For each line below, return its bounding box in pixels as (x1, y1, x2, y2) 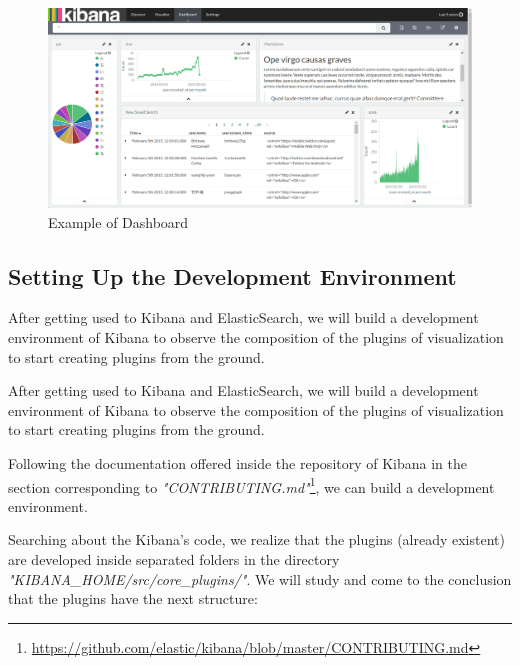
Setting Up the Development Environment (8, 260, 457, 291)
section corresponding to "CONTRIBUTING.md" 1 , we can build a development (8, 473, 495, 497)
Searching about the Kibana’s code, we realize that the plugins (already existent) (8, 529, 505, 550)
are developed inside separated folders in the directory (8, 548, 340, 569)
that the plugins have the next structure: (8, 588, 258, 609)
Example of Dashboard (48, 211, 189, 232)
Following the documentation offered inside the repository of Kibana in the (8, 452, 468, 473)
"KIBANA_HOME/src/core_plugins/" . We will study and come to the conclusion (8, 568, 512, 589)
